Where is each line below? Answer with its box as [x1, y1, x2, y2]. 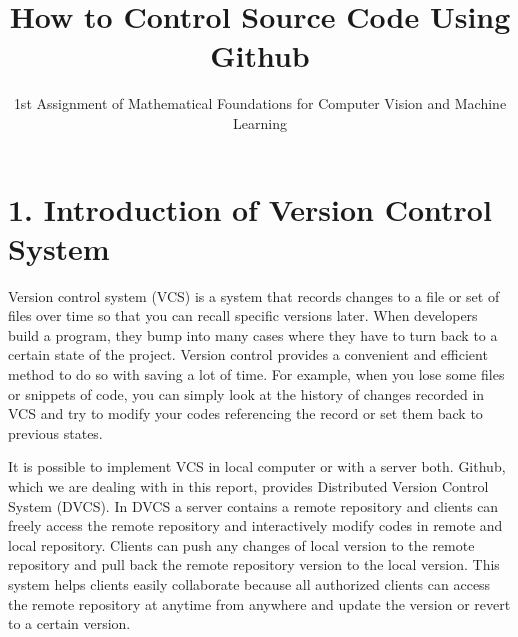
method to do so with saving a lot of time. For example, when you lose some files [8, 364, 505, 384]
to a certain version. [8, 613, 131, 634]
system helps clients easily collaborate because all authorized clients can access [8, 573, 491, 594]
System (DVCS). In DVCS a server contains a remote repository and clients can [8, 495, 499, 516]
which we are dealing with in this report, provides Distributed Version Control [8, 475, 489, 496]
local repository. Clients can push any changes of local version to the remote [8, 534, 475, 555]
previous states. [8, 422, 103, 443]
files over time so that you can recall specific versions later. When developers [8, 305, 478, 326]
